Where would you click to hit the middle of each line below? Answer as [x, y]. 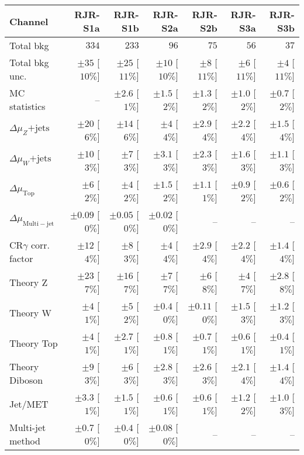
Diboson [26, 380]
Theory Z [29, 282]
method [25, 441]
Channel [29, 21]
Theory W [31, 312]
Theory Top [34, 343]
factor [21, 258]
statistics [27, 106]
